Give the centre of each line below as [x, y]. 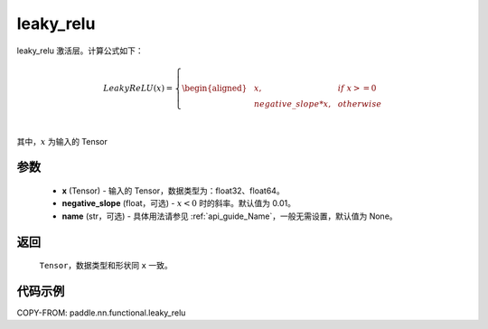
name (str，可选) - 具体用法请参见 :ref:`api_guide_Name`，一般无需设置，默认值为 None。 [230, 216]
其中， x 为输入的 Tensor [62, 141]
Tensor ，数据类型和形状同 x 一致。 [106, 266]
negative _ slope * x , [292, 103]
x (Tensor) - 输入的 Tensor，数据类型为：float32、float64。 [173, 191]
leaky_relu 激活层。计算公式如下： [80, 51]
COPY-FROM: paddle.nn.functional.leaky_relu [101, 313]
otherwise [360, 103]
